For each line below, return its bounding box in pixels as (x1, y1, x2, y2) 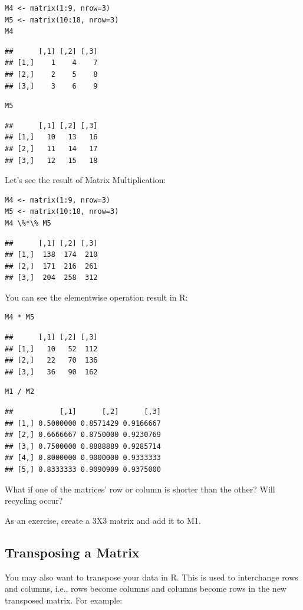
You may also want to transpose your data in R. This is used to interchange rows (5, 570, 298, 583)
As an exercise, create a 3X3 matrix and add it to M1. (5, 514, 201, 526)
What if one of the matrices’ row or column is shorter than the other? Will (5, 482, 275, 495)
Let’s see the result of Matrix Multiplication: (5, 174, 166, 186)
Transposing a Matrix (5, 543, 140, 561)
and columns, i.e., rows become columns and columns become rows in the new (5, 582, 286, 595)
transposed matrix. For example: (5, 593, 123, 606)
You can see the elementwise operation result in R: (5, 291, 188, 303)
